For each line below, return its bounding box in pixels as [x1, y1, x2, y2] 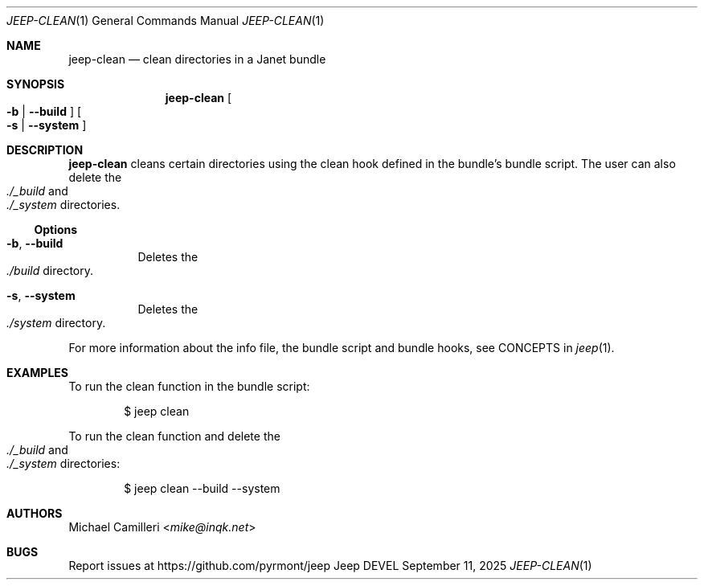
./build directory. [6, 264, 94, 277]
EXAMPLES [6, 366, 68, 379]
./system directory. [6, 316, 106, 330]
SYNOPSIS [6, 77, 65, 91]
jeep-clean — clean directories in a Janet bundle [68, 52, 326, 66]
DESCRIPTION [6, 143, 84, 157]
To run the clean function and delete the [68, 429, 280, 443]
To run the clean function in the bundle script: [68, 379, 310, 393]
